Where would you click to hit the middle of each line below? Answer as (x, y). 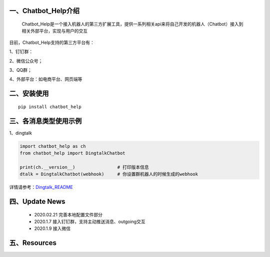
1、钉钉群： (21, 52)
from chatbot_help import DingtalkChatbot (72, 153)
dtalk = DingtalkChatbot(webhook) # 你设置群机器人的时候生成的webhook (109, 174)
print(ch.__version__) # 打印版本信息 (84, 167)
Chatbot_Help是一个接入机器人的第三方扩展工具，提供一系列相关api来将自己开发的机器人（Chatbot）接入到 (132, 24)
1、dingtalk (21, 133)
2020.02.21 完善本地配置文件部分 (68, 214)
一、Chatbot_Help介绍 (44, 11)
